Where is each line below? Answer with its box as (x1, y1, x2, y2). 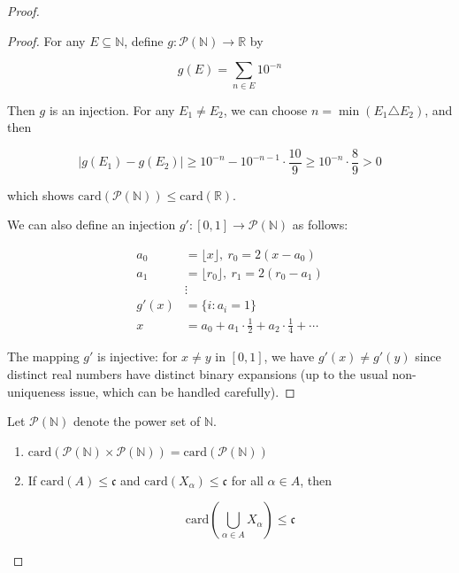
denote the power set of (73, 412, 201, 430)
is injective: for (97, 347, 178, 366)
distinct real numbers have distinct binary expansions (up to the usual (7, 365, 388, 383)
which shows (7, 185, 74, 204)
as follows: (292, 215, 348, 234)
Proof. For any (7, 31, 86, 50)
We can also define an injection (7, 215, 176, 234)
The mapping (7, 347, 80, 366)
